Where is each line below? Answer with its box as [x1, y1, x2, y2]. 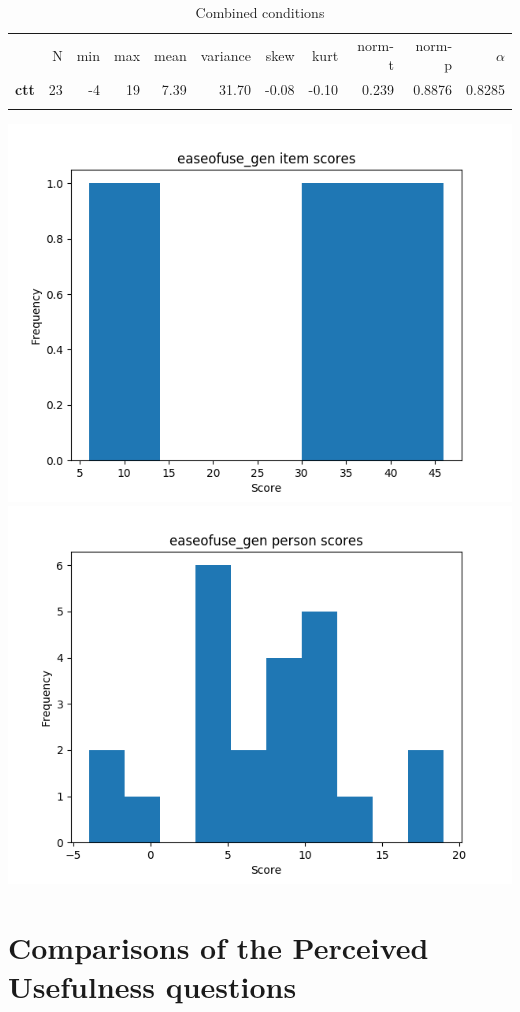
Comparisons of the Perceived [8, 927, 429, 967]
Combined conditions [195, 2, 325, 22]
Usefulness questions [8, 966, 297, 1007]
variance [200, 44, 251, 65]
